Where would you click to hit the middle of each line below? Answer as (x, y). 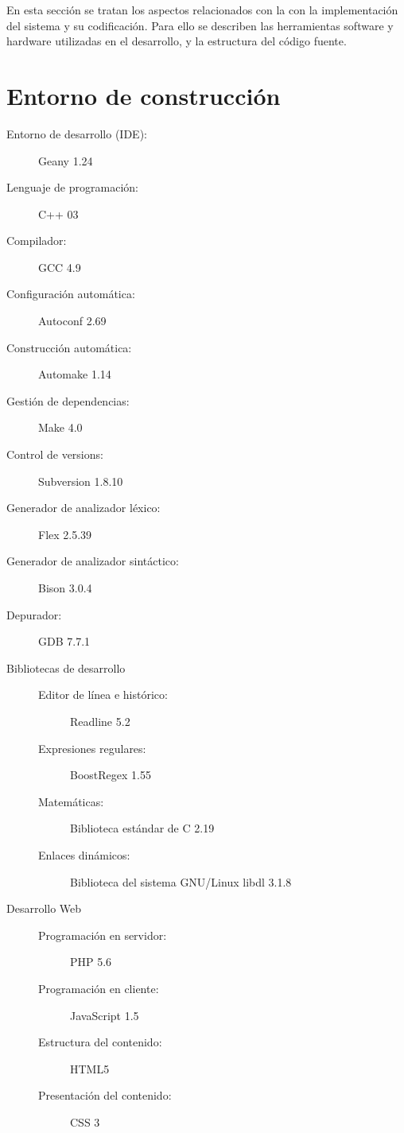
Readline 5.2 (100, 721)
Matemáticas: (71, 801)
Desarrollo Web (44, 908)
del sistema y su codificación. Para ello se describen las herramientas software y (200, 25)
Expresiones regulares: (92, 748)
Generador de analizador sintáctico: (93, 561)
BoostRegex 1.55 (111, 775)
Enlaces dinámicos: (84, 854)
